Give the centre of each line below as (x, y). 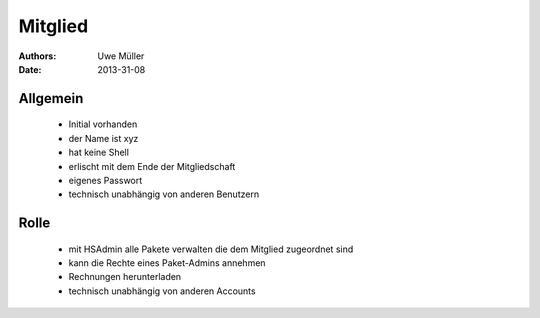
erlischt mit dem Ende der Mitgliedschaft (152, 166)
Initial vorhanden (103, 124)
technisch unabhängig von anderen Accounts (162, 291)
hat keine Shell (99, 152)
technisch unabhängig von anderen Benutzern (164, 194)
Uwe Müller (121, 56)
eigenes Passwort (105, 180)
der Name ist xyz (103, 138)
